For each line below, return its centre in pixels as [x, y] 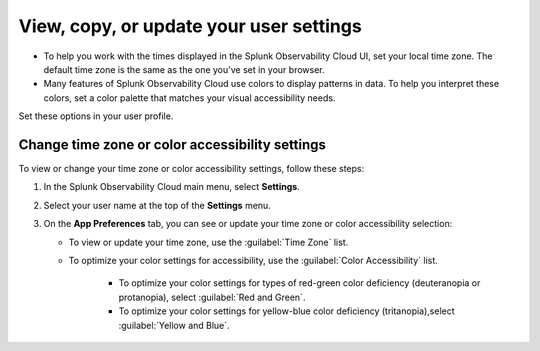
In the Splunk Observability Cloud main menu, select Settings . [171, 187]
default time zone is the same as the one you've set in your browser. [184, 69]
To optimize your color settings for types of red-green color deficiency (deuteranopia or [299, 283]
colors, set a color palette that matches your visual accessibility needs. [189, 97]
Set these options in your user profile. [96, 116]
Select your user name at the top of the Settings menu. [157, 205]
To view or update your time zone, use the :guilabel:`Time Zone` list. [208, 242]
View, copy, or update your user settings [190, 26]
